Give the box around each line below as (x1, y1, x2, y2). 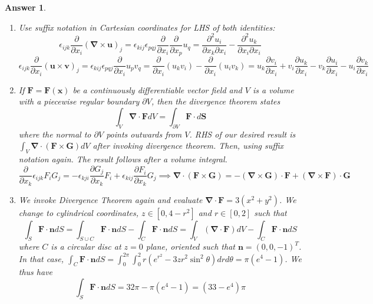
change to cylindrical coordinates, (18, 206, 139, 218)
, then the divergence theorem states (151, 95, 280, 107)
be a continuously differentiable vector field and (72, 83, 242, 96)
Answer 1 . (5, 1, 46, 13)
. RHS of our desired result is (189, 128, 296, 140)
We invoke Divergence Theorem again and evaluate (18, 193, 203, 205)
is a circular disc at (51, 240, 121, 253)
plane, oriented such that (146, 240, 235, 253)
